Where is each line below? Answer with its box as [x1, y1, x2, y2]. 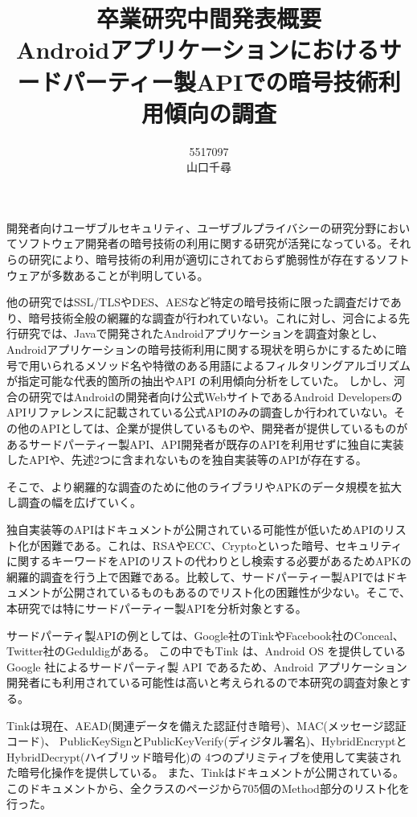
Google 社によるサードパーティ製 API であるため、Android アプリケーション [6, 658, 407, 675]
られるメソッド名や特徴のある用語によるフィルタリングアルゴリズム [51, 356, 411, 373]
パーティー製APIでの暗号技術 [62, 64, 378, 97]
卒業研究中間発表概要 [96, 2, 321, 35]
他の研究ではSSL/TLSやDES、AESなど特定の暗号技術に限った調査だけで [6, 294, 390, 310]
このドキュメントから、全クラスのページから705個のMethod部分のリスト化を [6, 779, 410, 796]
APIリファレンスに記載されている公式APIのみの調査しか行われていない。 [6, 404, 395, 421]
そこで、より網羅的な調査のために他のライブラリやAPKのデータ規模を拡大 [6, 478, 403, 495]
